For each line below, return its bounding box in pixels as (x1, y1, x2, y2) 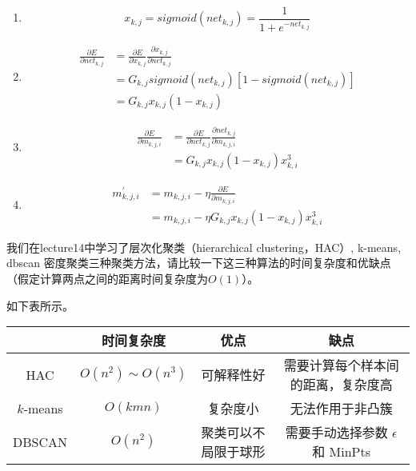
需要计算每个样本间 (283, 356, 399, 375)
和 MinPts (312, 442, 371, 461)
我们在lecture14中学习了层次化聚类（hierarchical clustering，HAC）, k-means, (6, 238, 402, 255)
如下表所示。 (6, 297, 74, 313)
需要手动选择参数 (285, 423, 388, 442)
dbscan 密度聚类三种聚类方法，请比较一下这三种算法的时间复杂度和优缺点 (6, 254, 391, 271)
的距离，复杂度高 (290, 375, 393, 394)
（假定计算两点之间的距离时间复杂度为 (6, 270, 208, 287)
